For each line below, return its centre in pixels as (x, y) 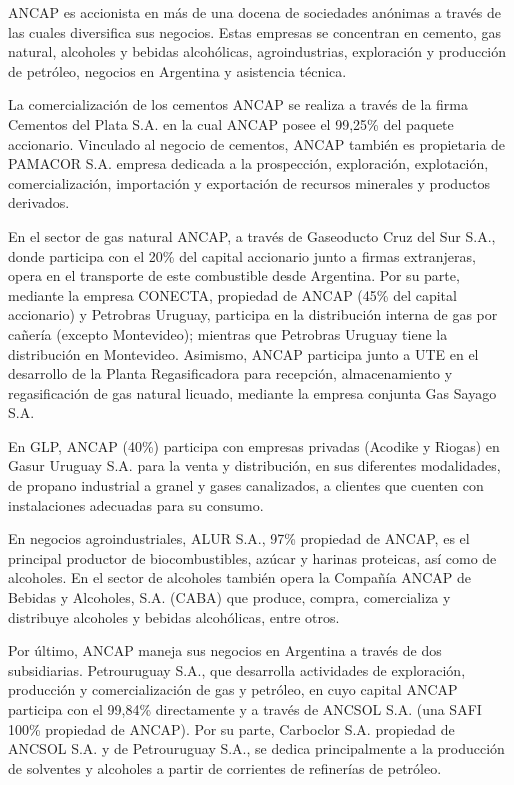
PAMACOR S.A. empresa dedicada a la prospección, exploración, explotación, (248, 163)
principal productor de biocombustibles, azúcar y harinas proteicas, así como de (252, 557)
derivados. (39, 202)
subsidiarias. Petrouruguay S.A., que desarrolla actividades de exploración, (237, 669)
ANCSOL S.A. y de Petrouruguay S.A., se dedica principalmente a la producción (256, 748)
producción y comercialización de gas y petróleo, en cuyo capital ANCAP (233, 689)
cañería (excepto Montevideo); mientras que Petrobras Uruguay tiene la (228, 333)
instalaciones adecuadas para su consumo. (136, 504)
